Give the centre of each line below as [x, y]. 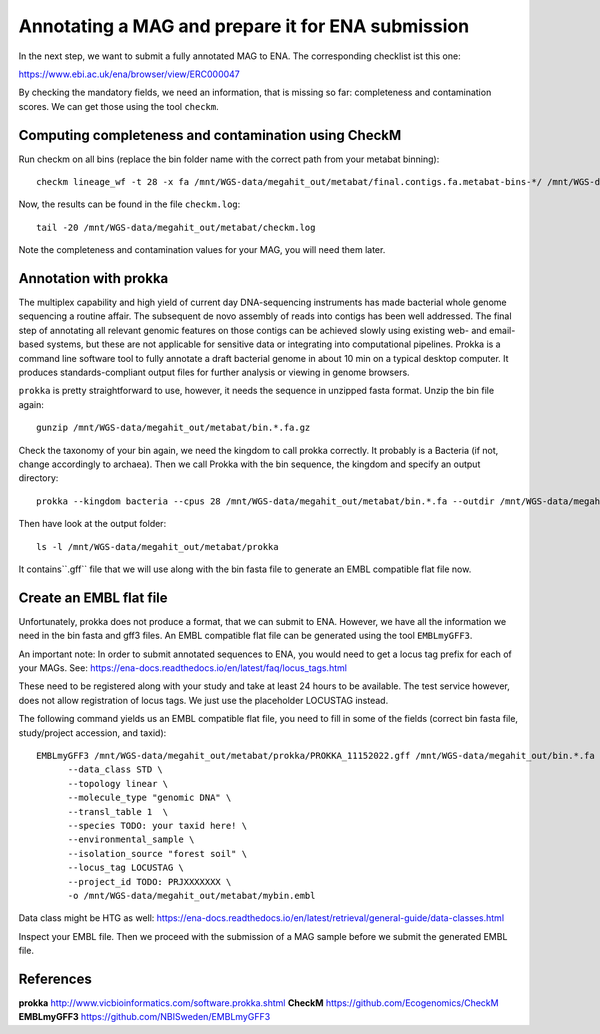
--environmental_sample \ [131, 839]
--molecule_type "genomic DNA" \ [149, 798]
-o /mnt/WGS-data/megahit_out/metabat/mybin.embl [191, 895]
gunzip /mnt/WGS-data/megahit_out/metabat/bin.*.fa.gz [173, 428]
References [55, 978]
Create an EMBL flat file [93, 597]
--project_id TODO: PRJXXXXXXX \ [149, 881]
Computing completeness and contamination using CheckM [210, 135]
